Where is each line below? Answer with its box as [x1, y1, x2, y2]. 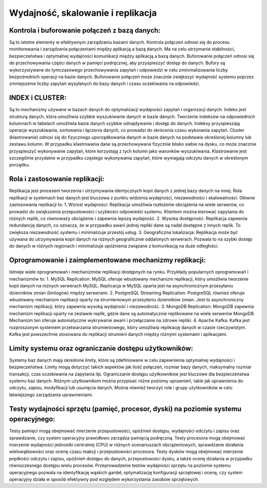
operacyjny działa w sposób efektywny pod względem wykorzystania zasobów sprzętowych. [9, 476, 200, 482]
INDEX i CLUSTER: [9, 94, 67, 102]
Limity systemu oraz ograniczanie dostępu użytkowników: [9, 344, 193, 353]
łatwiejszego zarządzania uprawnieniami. [9, 392, 93, 398]
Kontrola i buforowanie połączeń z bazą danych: [9, 26, 161, 35]
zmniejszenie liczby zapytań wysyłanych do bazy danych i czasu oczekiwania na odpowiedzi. [9, 81, 200, 86]
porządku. [9, 162, 30, 168]
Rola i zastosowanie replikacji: [9, 175, 105, 183]
